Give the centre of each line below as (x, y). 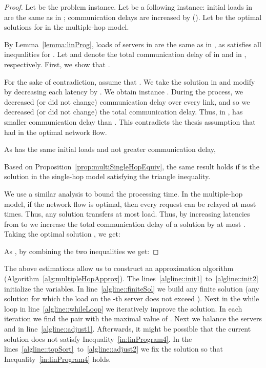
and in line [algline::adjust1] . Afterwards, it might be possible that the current (128, 329)
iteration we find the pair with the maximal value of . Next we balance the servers (133, 318)
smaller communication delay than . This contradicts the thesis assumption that (130, 121)
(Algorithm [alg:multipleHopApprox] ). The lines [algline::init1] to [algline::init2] (131, 278)
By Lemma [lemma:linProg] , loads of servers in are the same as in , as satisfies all (133, 44)
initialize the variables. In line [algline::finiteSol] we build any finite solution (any (132, 288)
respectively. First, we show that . (57, 64)
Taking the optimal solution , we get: (62, 234)
